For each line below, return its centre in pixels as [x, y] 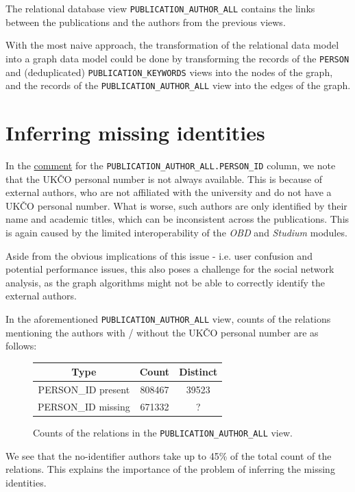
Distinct [198, 372]
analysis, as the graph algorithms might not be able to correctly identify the [165, 282]
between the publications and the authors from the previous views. [146, 22]
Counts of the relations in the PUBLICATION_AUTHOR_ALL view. [163, 433]
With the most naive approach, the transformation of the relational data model [172, 45]
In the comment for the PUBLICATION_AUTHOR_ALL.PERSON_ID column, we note [171, 165]
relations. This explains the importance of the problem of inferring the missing [170, 469]
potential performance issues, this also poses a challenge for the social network [170, 269]
